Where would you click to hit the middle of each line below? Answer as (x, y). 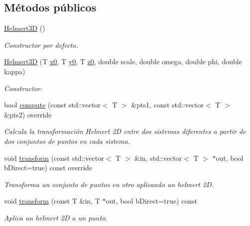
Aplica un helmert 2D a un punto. (56, 217)
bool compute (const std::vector (52, 105)
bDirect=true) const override (48, 168)
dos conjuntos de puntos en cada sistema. (67, 141)
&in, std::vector (158, 158)
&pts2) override (28, 114)
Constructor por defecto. (41, 45)
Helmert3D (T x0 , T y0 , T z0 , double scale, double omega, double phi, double (123, 61)
